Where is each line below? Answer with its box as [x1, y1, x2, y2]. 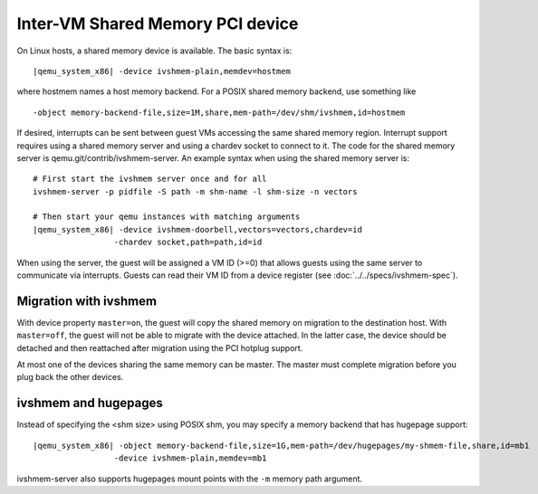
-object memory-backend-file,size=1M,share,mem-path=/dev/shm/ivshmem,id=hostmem [33, 107, 406, 118]
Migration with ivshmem [16, 293, 158, 309]
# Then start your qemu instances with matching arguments [33, 212, 301, 222]
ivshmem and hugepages [16, 395, 163, 411]
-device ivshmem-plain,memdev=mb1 [113, 453, 267, 463]
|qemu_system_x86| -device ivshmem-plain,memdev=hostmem [33, 66, 292, 76]
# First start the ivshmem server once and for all [33, 174, 267, 185]
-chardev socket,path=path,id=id [113, 237, 263, 248]
